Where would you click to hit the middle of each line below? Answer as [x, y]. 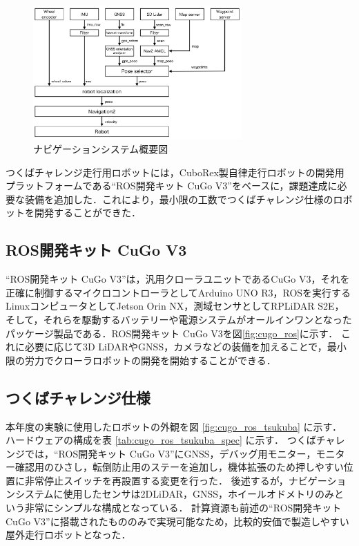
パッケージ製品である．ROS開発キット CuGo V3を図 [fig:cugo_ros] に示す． [172, 333]
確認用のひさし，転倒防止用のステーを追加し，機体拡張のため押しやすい [179, 467]
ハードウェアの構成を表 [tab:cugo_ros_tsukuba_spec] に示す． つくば [161, 440]
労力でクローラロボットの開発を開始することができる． [150, 360]
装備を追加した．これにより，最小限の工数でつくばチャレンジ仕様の [179, 199]
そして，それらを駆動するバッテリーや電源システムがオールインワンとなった [179, 319]
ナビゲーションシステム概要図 [101, 148]
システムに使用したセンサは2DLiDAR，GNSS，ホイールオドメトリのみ [175, 494]
